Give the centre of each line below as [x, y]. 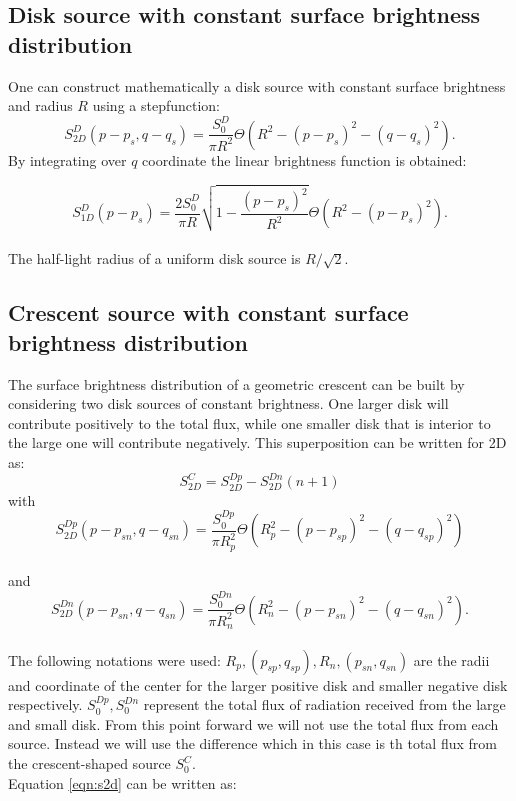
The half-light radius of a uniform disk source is [154, 258]
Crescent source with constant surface [208, 312]
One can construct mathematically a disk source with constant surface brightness [257, 85]
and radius [40, 105]
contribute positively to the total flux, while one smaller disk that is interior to [249, 422]
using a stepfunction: [156, 105]
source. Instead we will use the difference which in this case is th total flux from [252, 743]
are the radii [451, 659]
